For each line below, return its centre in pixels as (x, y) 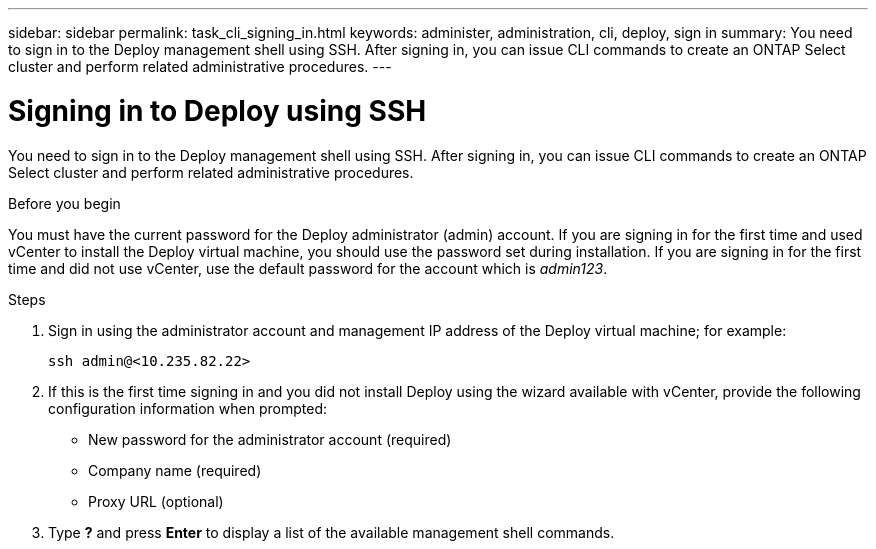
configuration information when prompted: (187, 408)
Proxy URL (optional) (156, 501)
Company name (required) (175, 470)
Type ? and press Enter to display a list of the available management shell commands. (331, 532)
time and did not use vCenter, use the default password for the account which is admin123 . (308, 268)
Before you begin (64, 203)
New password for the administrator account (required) (270, 439)
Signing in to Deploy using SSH (217, 110)
